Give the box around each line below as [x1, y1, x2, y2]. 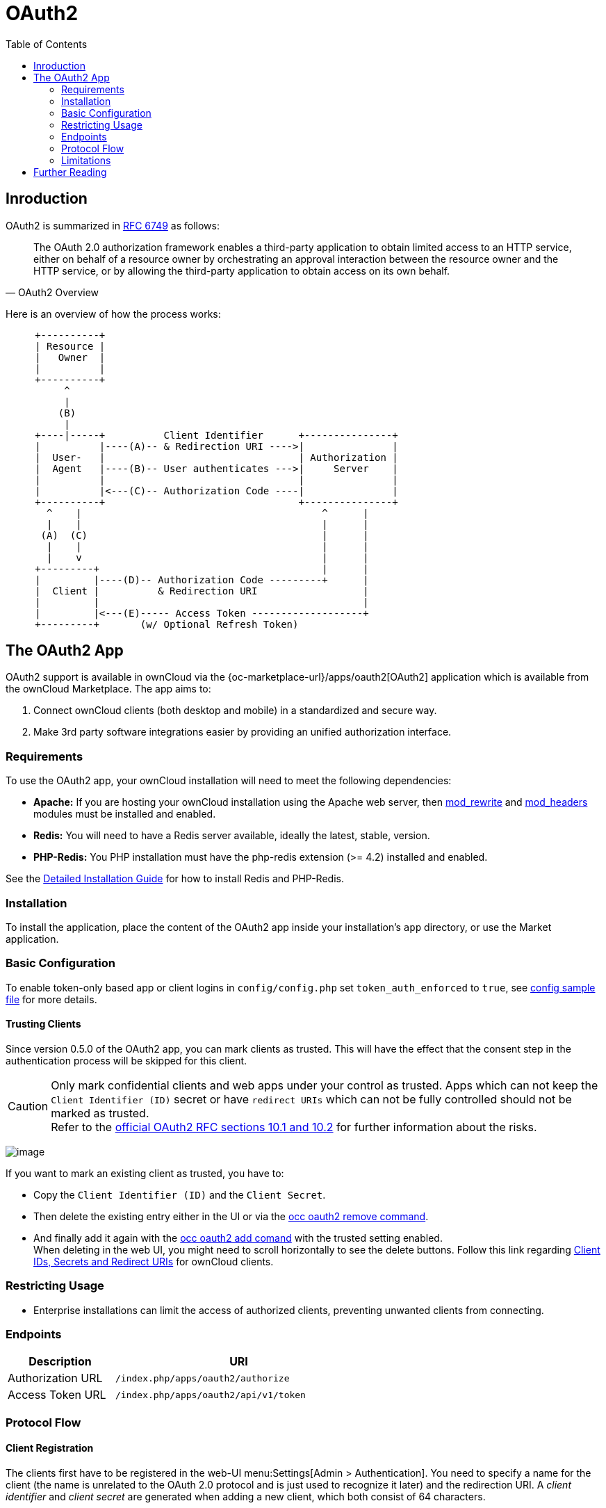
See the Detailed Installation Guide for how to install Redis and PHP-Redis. [6, 873, 344, 885]
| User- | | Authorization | [35, 451, 398, 463]
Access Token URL [8, 1388, 106, 1402]
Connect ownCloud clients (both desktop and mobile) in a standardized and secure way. [33, 704, 437, 717]
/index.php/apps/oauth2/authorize [115, 1372, 290, 1384]
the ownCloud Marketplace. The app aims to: [6, 683, 211, 695]
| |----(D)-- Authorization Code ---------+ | [35, 574, 369, 585]
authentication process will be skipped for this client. [6, 1054, 247, 1067]
